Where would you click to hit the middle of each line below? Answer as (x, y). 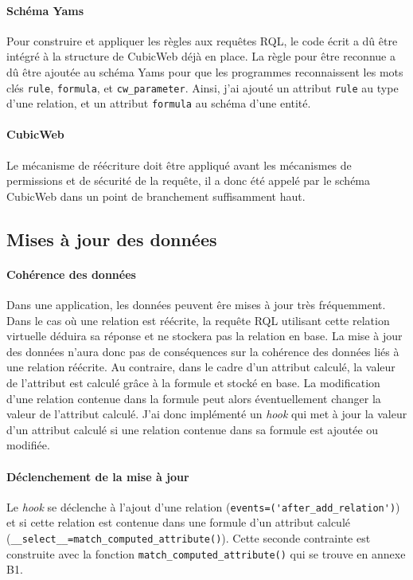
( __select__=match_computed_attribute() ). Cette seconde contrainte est (189, 538)
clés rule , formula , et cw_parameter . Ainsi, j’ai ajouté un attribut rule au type (203, 87)
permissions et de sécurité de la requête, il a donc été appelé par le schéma (189, 180)
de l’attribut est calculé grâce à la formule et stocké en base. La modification (193, 383)
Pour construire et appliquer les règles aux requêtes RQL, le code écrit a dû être (202, 40)
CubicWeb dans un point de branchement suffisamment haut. (156, 196)
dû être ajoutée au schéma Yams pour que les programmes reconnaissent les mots (205, 71)
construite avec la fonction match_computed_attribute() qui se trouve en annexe (206, 553)
